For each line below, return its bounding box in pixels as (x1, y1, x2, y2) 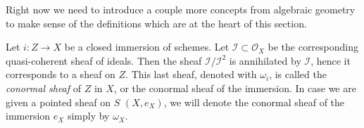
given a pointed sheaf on (6, 94, 111, 109)
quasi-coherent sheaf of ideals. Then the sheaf (6, 53, 202, 68)
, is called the (269, 67, 327, 82)
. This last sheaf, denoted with (125, 67, 257, 82)
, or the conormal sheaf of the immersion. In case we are (113, 80, 356, 95)
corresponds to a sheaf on (6, 67, 115, 82)
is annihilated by (229, 53, 301, 68)
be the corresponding (268, 39, 359, 54)
